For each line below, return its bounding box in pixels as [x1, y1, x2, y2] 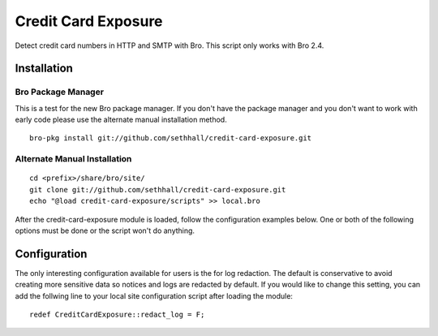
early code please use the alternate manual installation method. [15, 114, 227, 125]
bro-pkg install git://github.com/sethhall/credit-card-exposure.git [29, 134, 312, 143]
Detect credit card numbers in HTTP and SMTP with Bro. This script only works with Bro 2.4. [15, 41, 324, 50]
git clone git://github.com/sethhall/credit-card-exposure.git [29, 185, 286, 194]
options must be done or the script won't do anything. [15, 226, 195, 235]
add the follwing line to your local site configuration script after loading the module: [15, 291, 294, 300]
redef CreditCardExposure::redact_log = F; [29, 310, 205, 320]
